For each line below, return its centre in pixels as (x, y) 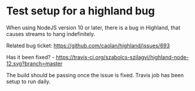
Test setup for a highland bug (81, 11)
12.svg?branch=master (34, 63)
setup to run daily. (28, 81)
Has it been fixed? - (31, 57)
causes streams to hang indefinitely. (51, 34)
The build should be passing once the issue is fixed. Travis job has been (95, 75)
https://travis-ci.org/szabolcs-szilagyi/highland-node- (123, 57)
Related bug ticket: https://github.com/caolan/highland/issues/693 (88, 45)
